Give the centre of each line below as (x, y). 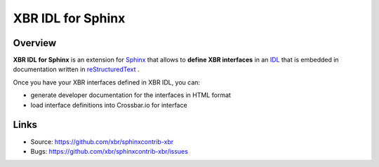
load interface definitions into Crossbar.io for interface (109, 105)
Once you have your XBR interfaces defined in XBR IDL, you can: (106, 82)
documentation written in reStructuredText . (76, 69)
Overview (35, 43)
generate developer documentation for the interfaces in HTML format (131, 95)
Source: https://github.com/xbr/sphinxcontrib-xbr (102, 141)
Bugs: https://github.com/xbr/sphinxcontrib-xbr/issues (109, 151)
